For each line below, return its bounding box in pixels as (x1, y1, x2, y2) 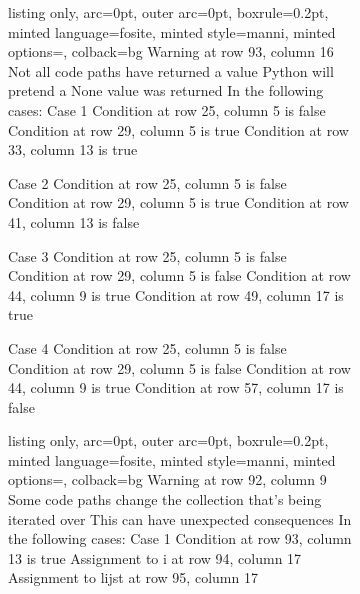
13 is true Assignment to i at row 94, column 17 (8, 547, 302, 568)
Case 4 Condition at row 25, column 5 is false (8, 337, 287, 358)
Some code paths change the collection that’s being (8, 489, 322, 510)
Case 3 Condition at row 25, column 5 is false (8, 245, 287, 266)
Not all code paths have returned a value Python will (8, 60, 334, 81)
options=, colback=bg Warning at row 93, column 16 (8, 41, 334, 62)
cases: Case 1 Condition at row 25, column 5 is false (8, 99, 326, 120)
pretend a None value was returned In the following (8, 80, 324, 101)
